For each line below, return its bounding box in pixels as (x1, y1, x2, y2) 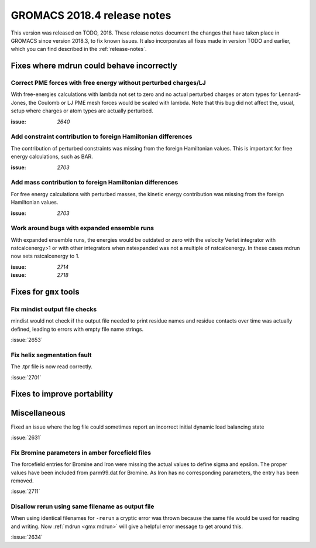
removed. (11, 477, 34, 484)
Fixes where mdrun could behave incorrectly (11, 61, 178, 71)
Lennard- (279, 91, 301, 98)
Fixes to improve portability (11, 389, 114, 399)
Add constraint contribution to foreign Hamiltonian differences (11, 132, 193, 141)
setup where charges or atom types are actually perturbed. (11, 107, 153, 114)
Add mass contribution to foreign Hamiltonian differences (11, 179, 178, 187)
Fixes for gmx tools (11, 287, 80, 297)
